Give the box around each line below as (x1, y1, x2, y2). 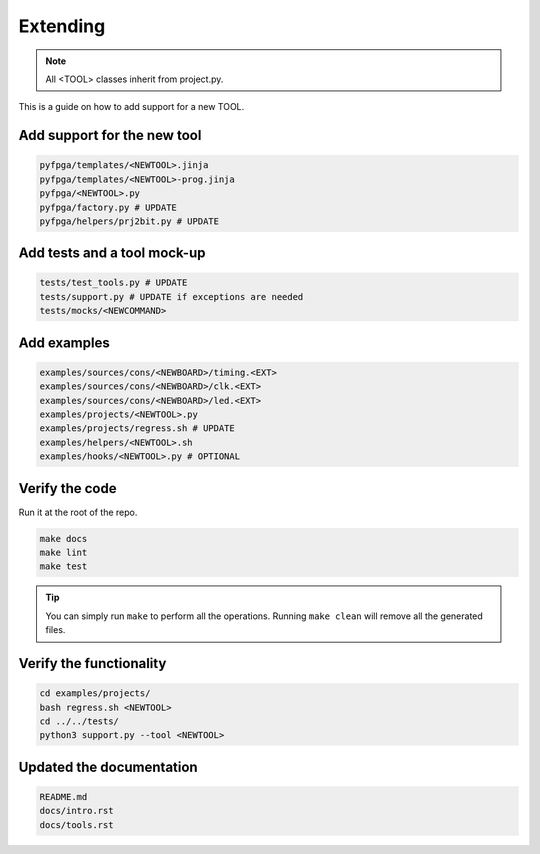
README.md (39, 791, 88, 802)
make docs (39, 533, 88, 544)
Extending (18, 15, 106, 37)
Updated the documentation (18, 758, 199, 775)
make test (39, 561, 88, 572)
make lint (39, 547, 88, 559)
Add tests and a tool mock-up (18, 245, 206, 262)
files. (45, 624, 66, 636)
